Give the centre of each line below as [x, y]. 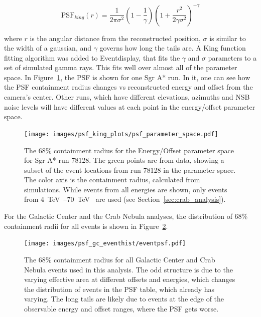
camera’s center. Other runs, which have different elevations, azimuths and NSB [127, 97]
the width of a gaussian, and [48, 48]
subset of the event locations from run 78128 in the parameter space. [130, 170]
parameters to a [232, 57]
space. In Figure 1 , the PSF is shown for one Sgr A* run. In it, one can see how [127, 77]
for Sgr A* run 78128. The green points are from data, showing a [124, 160]
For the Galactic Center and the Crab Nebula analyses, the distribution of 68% [126, 216]
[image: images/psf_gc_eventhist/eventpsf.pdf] [105, 244]
